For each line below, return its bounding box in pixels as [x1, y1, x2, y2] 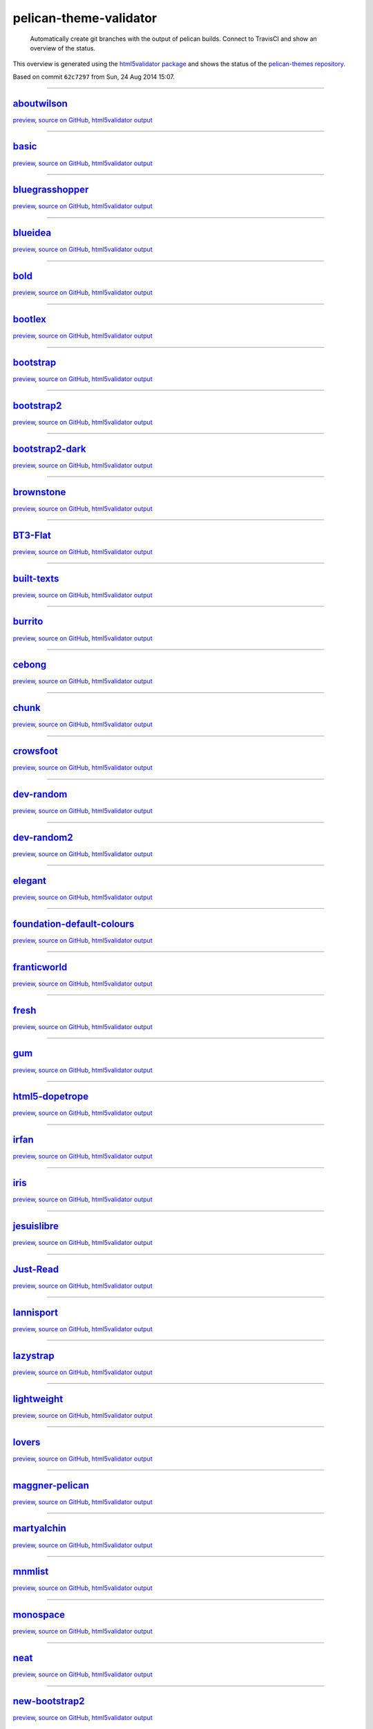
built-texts [12, 573, 59, 584]
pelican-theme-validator [12, 10, 157, 26]
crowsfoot [12, 746, 58, 757]
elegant [12, 875, 46, 887]
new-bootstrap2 [12, 1695, 85, 1708]
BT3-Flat [12, 529, 51, 541]
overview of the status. [30, 44, 96, 52]
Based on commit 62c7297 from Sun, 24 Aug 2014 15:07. [12, 73, 175, 81]
